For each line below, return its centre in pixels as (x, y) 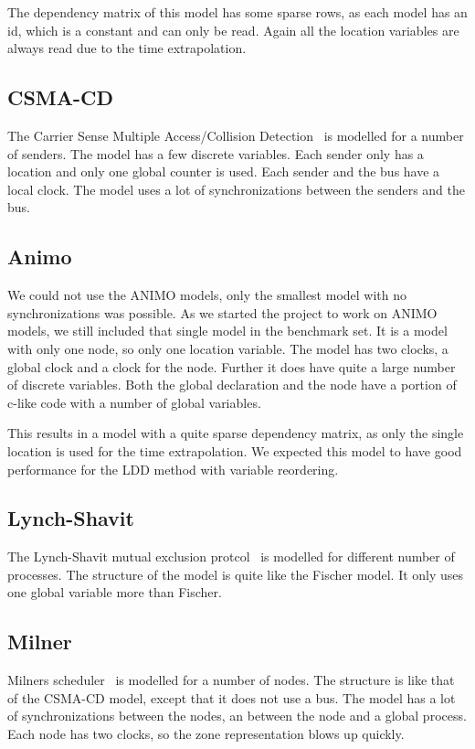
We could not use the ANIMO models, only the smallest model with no (207, 295)
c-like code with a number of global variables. (134, 402)
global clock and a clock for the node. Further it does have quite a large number (232, 366)
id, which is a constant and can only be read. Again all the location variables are (233, 30)
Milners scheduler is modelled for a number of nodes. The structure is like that (231, 680)
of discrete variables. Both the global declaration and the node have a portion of (232, 385)
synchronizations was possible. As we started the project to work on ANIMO (222, 312)
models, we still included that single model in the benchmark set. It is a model (227, 331)
